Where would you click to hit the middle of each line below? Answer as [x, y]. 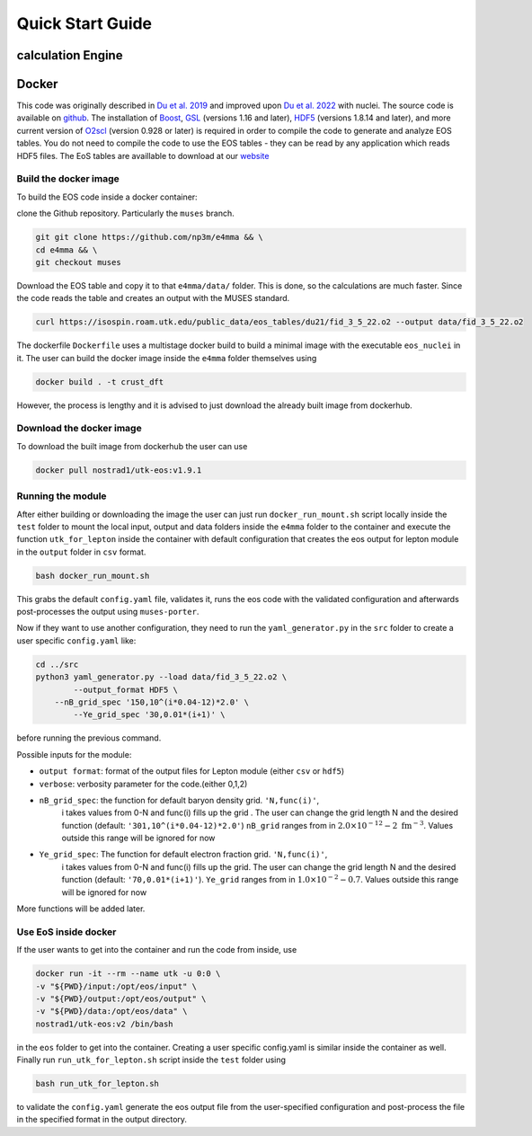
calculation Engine [70, 55]
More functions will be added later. [81, 909]
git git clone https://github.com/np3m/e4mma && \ [150, 237]
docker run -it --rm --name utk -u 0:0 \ [128, 974]
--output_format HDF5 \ [126, 689]
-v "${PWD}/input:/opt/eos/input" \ [116, 986]
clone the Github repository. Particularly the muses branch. [125, 213]
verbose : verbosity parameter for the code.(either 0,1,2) [143, 784]
